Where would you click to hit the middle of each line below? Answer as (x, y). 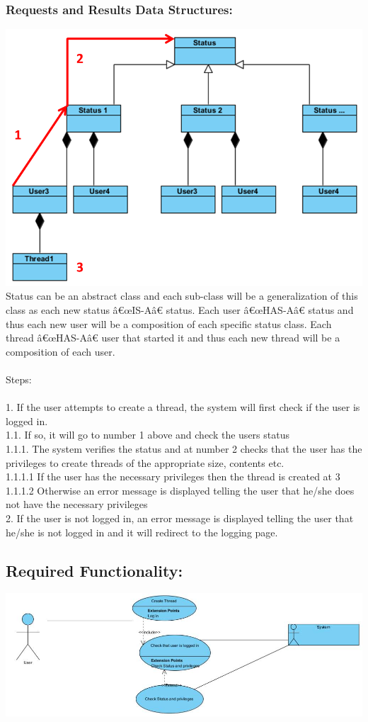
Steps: (19, 379)
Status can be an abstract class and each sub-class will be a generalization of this (182, 296)
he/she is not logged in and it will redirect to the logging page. (142, 532)
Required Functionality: (94, 570)
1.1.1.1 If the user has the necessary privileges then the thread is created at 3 (173, 476)
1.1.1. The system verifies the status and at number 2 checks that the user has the (184, 448)
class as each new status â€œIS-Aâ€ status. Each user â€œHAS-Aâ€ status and (180, 310)
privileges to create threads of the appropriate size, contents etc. (145, 462)
